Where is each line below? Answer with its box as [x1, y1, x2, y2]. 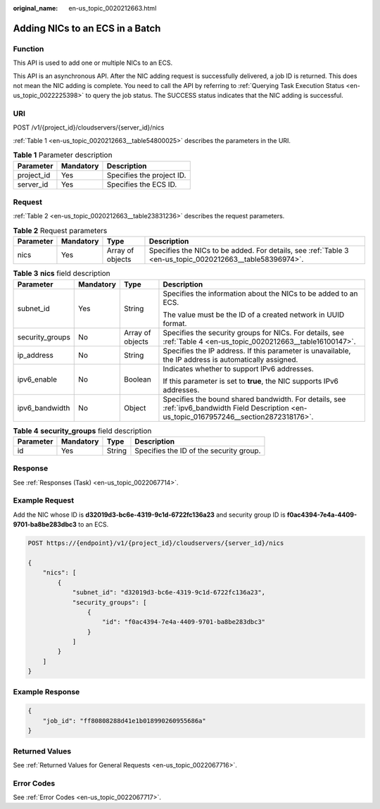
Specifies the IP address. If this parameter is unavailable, [163, 346, 351, 356]
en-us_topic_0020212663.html [68, 4, 157, 12]
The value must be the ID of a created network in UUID [163, 310, 345, 320]
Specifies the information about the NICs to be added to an [163, 289, 358, 299]
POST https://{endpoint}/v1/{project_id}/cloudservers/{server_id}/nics [27, 539, 284, 547]
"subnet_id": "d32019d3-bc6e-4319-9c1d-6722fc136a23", [72, 589, 266, 596]
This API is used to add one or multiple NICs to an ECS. [13, 58, 173, 67]
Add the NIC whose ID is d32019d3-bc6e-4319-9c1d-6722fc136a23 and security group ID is [13, 510, 286, 519]
